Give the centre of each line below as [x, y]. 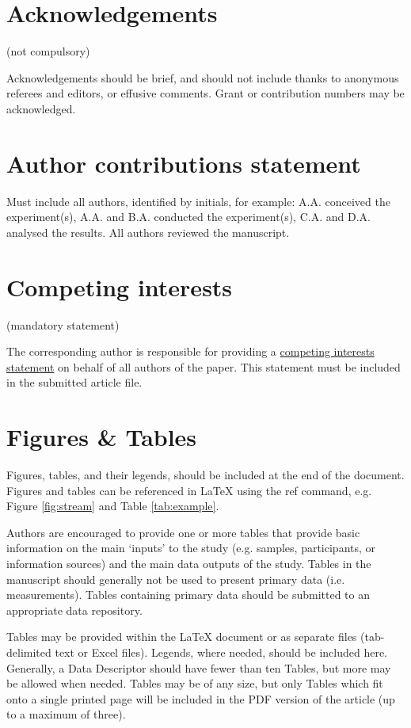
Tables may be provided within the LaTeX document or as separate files [182, 637]
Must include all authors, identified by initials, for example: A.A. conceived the [198, 201]
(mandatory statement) [63, 324]
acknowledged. [41, 108]
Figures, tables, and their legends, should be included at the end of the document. [205, 475]
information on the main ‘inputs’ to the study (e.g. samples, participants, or [191, 548]
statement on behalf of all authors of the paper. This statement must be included [204, 366]
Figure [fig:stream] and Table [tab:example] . [113, 506]
